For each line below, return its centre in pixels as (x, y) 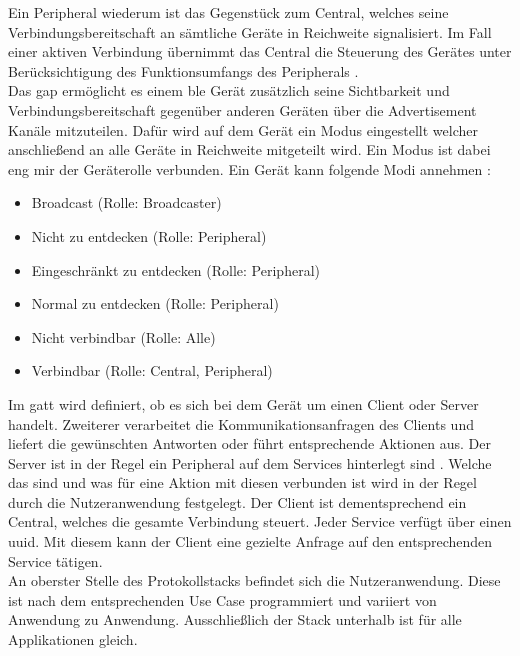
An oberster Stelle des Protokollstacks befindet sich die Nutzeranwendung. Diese (254, 580)
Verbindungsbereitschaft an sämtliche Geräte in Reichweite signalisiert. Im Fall (250, 31)
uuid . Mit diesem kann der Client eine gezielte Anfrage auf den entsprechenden (250, 541)
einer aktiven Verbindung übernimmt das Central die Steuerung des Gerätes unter (260, 51)
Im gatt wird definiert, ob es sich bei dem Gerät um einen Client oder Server (243, 403)
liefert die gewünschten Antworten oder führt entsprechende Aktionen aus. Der (249, 443)
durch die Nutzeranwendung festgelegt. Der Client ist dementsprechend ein (237, 501)
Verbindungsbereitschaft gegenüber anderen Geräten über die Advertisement (242, 109)
